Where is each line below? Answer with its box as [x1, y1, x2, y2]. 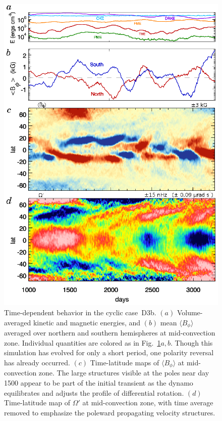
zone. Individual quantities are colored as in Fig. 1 [4, 337, 161, 348]
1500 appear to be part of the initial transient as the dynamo [4, 377, 193, 388]
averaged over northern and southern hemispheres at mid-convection [4, 327, 215, 338]
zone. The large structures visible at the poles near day [38, 367, 209, 378]
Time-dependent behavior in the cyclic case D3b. [4, 307, 156, 318]
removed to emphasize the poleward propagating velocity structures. [4, 407, 215, 417]
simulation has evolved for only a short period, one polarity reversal [4, 347, 214, 358]
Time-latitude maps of [90, 357, 159, 367]
